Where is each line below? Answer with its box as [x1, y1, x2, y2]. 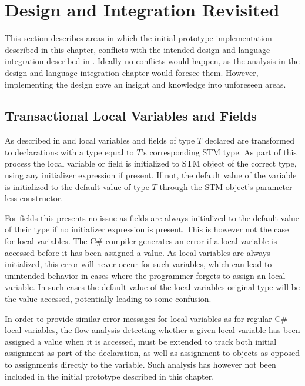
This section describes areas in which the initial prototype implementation [5, 32, 272, 44]
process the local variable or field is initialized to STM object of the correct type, [5, 157, 297, 169]
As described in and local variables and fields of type [5, 134, 195, 147]
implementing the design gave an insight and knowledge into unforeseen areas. [5, 78, 286, 90]
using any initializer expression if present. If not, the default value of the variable [5, 169, 297, 181]
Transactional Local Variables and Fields [5, 107, 257, 125]
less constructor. [5, 192, 63, 204]
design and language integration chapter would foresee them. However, [5, 66, 259, 78]
